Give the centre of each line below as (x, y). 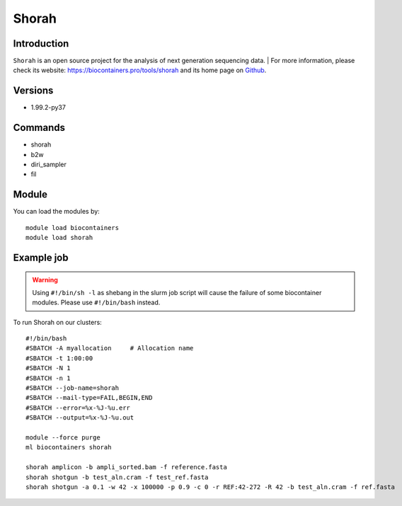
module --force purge (63, 438)
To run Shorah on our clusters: (57, 322)
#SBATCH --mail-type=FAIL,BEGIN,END (89, 398)
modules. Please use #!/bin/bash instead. (96, 303)
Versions (33, 91)
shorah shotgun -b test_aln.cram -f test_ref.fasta (117, 477)
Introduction (41, 44)
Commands (39, 128)
